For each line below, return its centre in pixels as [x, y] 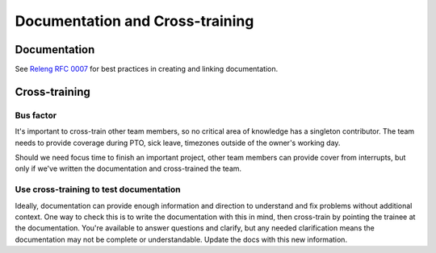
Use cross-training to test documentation [98, 189]
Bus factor [36, 115]
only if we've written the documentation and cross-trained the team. [128, 168]
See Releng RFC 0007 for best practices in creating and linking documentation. [147, 69]
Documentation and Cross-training [134, 21]
